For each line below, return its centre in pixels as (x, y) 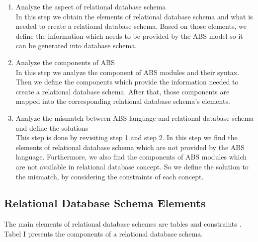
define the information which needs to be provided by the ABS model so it (129, 36)
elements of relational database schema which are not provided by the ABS (130, 147)
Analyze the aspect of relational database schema (91, 6)
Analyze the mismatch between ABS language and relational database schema (135, 118)
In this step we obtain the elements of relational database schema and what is (134, 16)
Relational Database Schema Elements (105, 203)
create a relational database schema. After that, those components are (123, 91)
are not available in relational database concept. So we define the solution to (132, 166)
